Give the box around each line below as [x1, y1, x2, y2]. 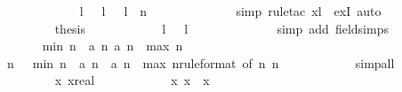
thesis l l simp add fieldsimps [54, 19, 389, 37]
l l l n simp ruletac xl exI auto [79, 2, 382, 19]
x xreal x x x [54, 71, 210, 89]
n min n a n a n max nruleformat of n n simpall [6, 53, 395, 72]
